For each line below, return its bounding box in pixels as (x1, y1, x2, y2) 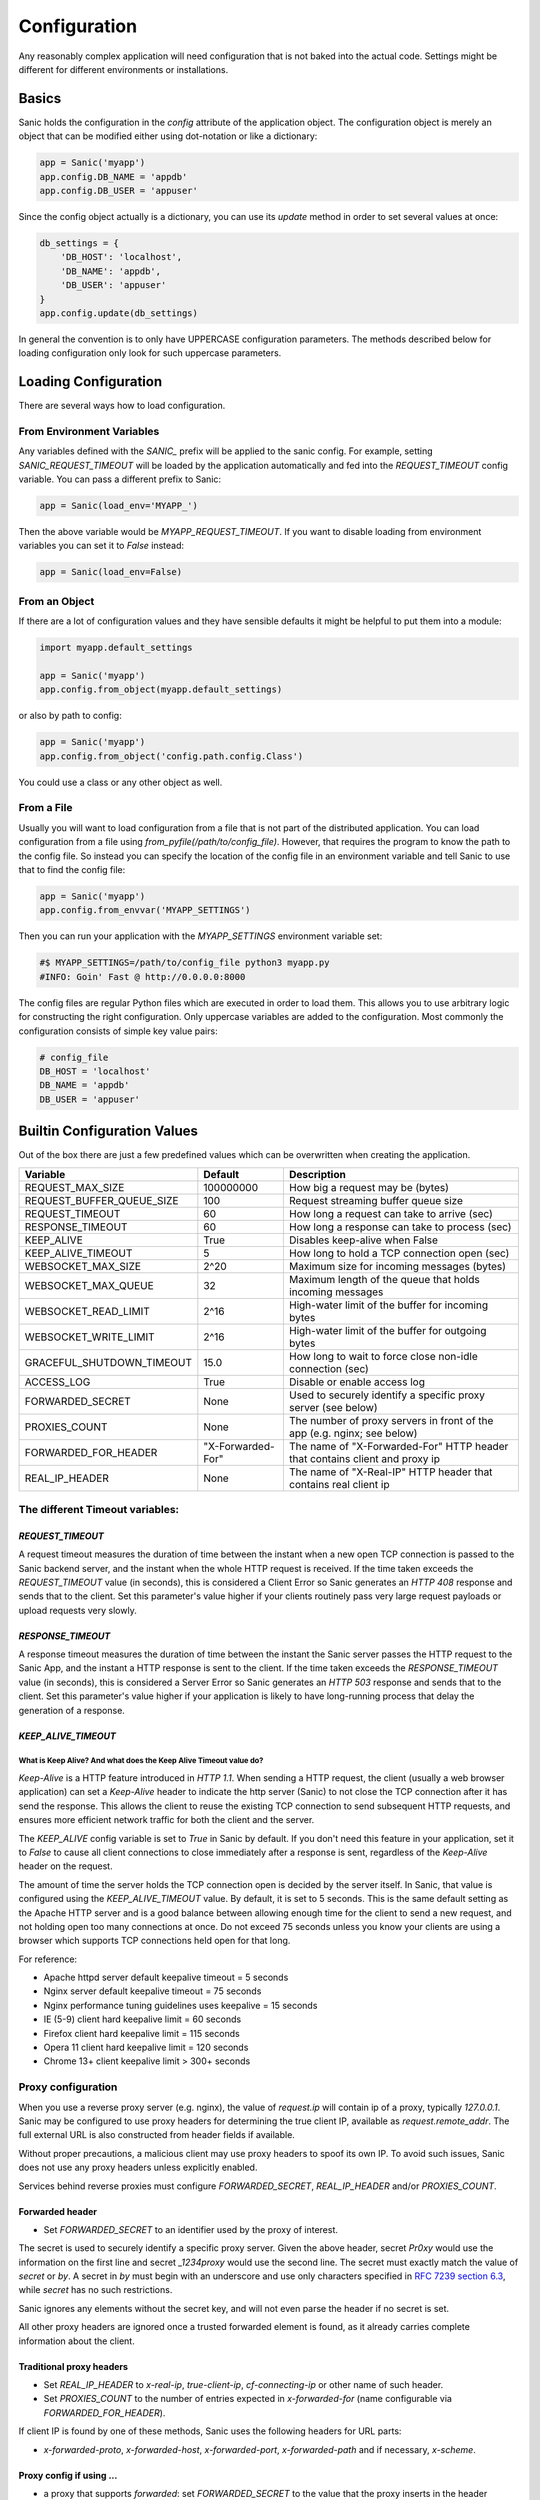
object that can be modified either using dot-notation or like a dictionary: (18, 130, 318, 142)
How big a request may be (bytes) (288, 1180, 449, 1194)
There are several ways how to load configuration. (18, 400, 226, 412)
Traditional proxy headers (18, 2360, 129, 2372)
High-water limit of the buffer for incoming (288, 1298, 489, 1312)
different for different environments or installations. (18, 63, 229, 75)
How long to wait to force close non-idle (288, 1349, 479, 1363)
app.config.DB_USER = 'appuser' (39, 185, 199, 196)
